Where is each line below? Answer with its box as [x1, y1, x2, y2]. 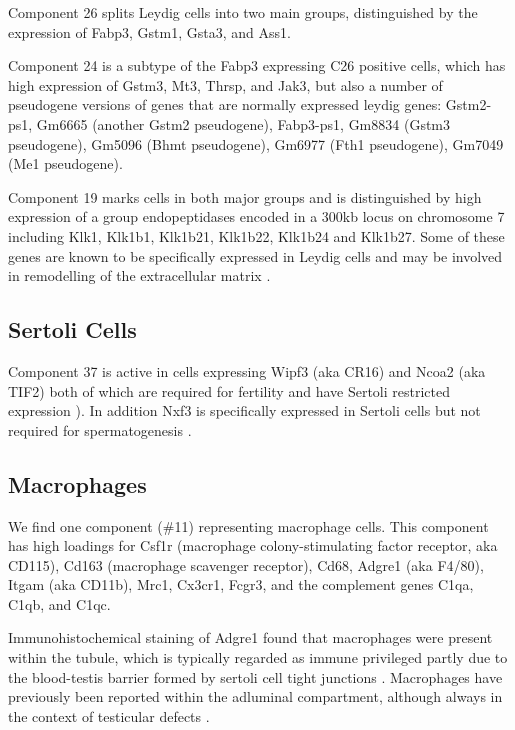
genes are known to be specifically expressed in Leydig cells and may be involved [8, 245, 503, 266]
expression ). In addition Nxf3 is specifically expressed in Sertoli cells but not [8, 400, 481, 421]
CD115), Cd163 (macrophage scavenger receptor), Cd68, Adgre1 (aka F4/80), [8, 554, 484, 575]
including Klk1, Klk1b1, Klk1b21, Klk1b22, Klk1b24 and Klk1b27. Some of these [8, 225, 505, 246]
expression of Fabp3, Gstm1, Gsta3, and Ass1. [8, 21, 291, 42]
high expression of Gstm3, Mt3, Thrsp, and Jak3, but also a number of [8, 74, 443, 95]
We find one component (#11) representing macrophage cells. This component [8, 515, 489, 536]
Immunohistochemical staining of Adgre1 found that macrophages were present [8, 627, 493, 648]
